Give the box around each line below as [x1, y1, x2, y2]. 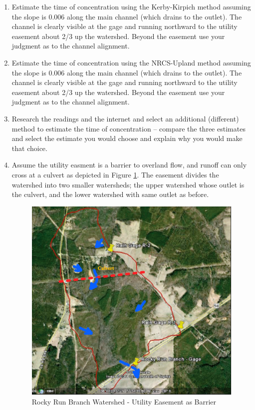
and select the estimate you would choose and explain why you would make [11, 133, 243, 143]
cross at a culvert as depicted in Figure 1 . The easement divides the [11, 169, 219, 179]
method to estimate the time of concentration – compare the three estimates [11, 123, 246, 133]
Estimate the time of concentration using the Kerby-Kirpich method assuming [11, 1, 251, 11]
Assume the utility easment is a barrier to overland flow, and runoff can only [11, 159, 247, 170]
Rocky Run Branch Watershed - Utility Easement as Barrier [31, 396, 217, 407]
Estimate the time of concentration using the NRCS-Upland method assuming [11, 57, 251, 67]
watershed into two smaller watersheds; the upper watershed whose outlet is [11, 179, 245, 189]
